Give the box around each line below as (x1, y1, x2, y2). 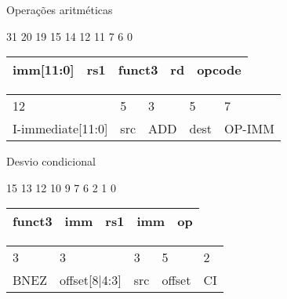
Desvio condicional (6, 153, 96, 170)
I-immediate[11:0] (13, 119, 108, 138)
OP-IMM (224, 119, 274, 138)
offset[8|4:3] (60, 271, 122, 290)
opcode (197, 60, 242, 79)
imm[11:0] (13, 60, 74, 79)
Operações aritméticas (6, 2, 113, 17)
